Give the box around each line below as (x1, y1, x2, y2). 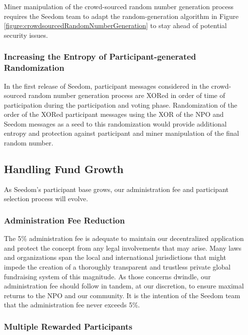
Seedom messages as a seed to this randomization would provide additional (4, 118, 227, 128)
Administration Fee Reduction (4, 214, 125, 226)
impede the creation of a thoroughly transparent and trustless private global (4, 262, 231, 272)
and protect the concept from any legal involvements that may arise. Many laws (4, 242, 242, 253)
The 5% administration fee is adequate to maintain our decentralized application (4, 233, 244, 243)
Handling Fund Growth (4, 161, 124, 176)
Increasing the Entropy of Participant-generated (4, 50, 197, 63)
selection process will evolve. (4, 193, 88, 204)
